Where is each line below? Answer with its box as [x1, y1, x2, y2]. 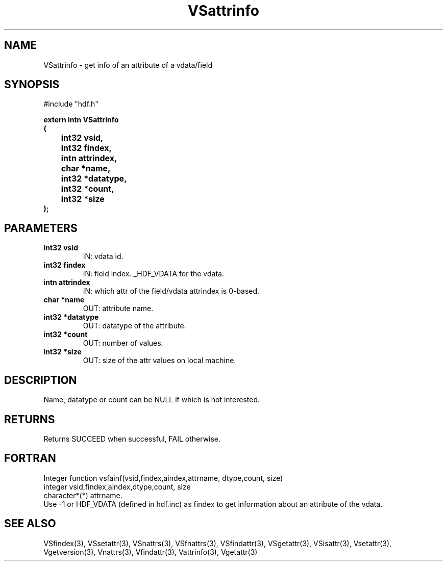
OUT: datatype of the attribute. [83, 321, 186, 330]
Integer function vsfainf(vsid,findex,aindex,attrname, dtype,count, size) [43, 473, 283, 482]
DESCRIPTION [4, 373, 77, 387]
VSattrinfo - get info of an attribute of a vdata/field [43, 60, 213, 69]
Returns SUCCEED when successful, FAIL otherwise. [43, 434, 221, 443]
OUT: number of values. [83, 339, 163, 348]
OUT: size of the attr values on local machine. [83, 356, 236, 365]
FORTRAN [4, 452, 56, 465]
